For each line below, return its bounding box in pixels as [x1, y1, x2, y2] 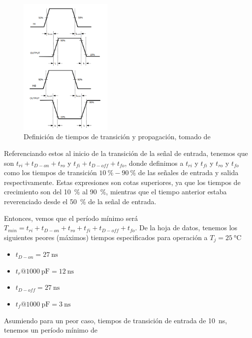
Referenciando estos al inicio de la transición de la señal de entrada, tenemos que [4, 148, 248, 158]
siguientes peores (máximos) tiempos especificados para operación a [4, 232, 208, 242]
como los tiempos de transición [4, 167, 97, 178]
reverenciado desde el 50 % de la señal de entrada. [4, 196, 157, 207]
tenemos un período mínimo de [4, 325, 97, 335]
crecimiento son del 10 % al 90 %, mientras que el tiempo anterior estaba [4, 186, 227, 197]
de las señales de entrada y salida [138, 167, 239, 178]
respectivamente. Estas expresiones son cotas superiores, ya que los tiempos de [4, 177, 241, 187]
